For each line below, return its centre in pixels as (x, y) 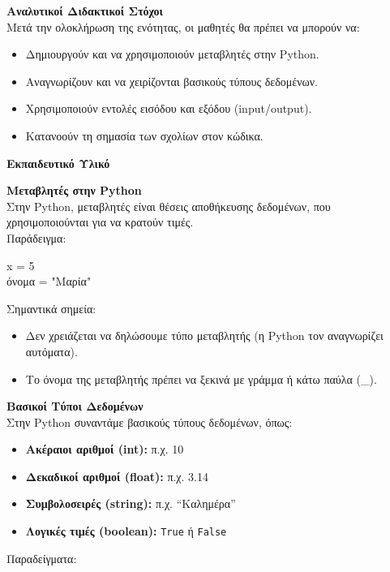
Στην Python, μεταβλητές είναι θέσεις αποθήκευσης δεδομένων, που (169, 206)
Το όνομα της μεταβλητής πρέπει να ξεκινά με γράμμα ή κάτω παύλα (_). (201, 378)
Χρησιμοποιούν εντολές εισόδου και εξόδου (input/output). (169, 108)
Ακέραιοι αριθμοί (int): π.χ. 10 (105, 449)
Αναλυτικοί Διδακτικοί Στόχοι (85, 11)
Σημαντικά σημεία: (51, 308)
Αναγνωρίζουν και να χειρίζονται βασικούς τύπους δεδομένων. (171, 81)
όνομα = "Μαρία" (49, 281)
